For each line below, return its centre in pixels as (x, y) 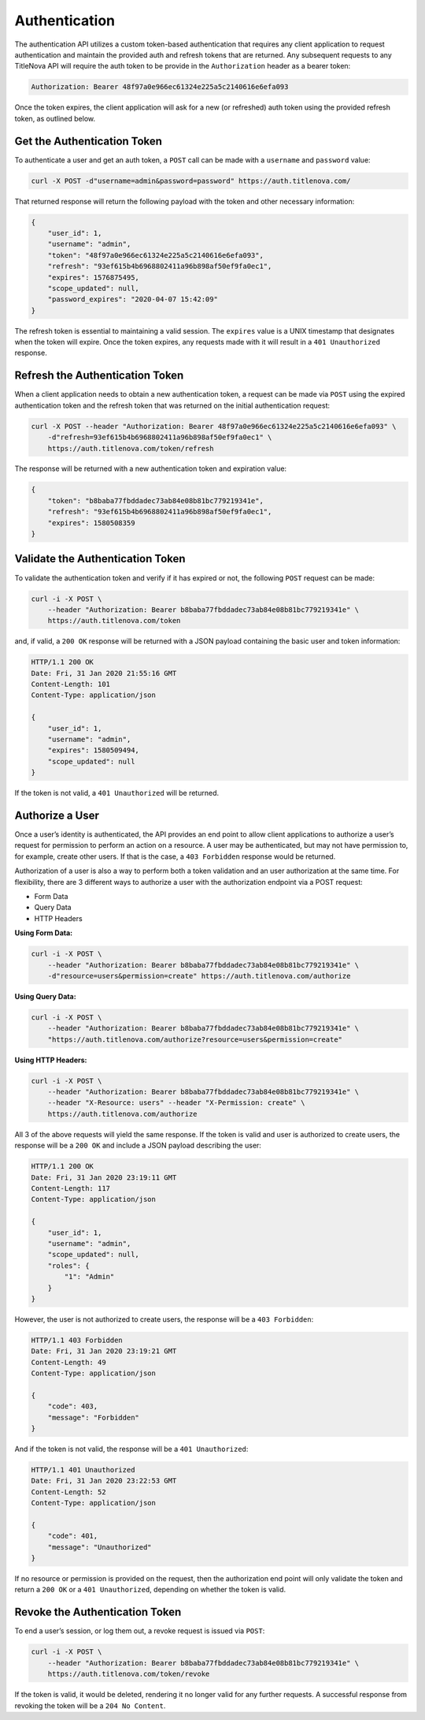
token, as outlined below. (55, 118)
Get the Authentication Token (89, 141)
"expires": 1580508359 (91, 523)
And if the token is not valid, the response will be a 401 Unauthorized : (131, 1449)
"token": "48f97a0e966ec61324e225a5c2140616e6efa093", (155, 255)
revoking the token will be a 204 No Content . (90, 1705)
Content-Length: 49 (68, 1362)
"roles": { (68, 1265)
